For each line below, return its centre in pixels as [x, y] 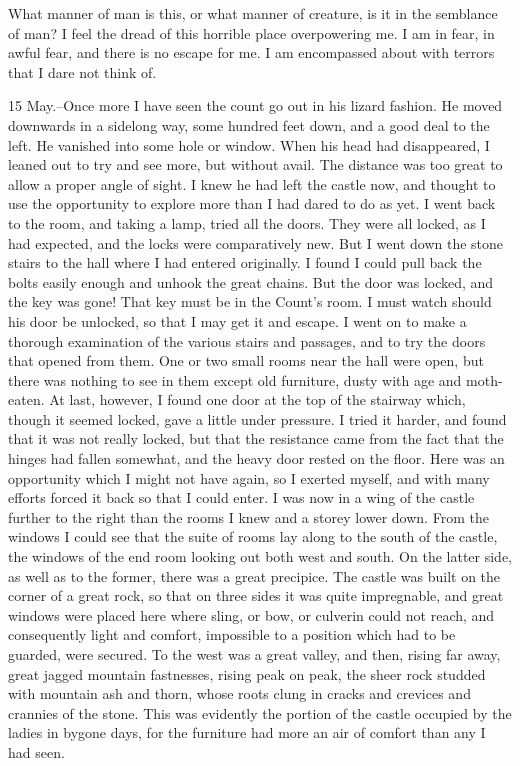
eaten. [26, 399]
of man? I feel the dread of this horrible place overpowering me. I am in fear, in [251, 32]
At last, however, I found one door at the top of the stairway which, [257, 399]
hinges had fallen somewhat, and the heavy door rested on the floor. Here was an [256, 458]
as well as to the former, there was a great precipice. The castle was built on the [254, 575]
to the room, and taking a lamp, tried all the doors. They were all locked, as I [247, 222]
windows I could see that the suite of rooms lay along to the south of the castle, [253, 536]
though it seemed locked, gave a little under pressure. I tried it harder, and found [257, 418]
